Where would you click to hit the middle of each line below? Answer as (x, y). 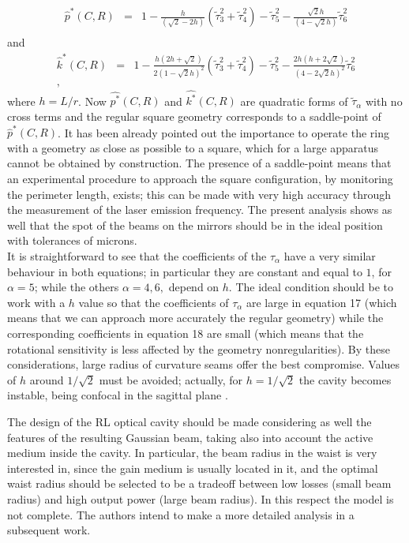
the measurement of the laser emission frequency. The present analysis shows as (200, 210)
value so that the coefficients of (154, 302)
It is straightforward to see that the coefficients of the (137, 256)
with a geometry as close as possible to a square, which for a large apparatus (193, 147)
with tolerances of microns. (72, 240)
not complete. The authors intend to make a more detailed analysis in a (181, 514)
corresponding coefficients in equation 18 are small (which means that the (186, 333)
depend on (194, 287)
